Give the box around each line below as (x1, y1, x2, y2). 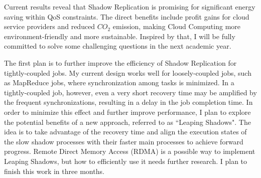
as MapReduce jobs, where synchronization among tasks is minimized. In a (4, 77, 234, 88)
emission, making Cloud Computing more (112, 21, 241, 32)
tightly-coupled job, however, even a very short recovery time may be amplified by (4, 87, 257, 97)
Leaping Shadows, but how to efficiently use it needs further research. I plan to (4, 155, 247, 166)
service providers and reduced (4, 21, 95, 32)
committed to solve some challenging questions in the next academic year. (4, 41, 231, 51)
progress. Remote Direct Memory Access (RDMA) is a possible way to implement (4, 146, 255, 156)
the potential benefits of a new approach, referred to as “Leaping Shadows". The (4, 116, 251, 127)
